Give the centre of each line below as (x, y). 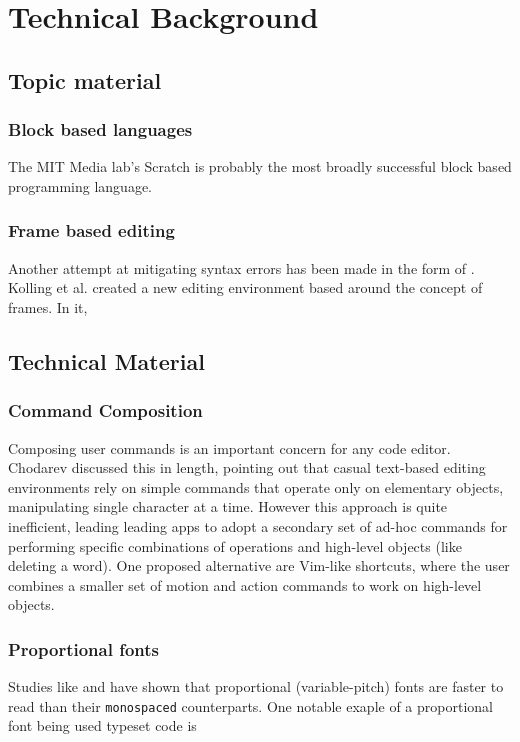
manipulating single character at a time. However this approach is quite (228, 506)
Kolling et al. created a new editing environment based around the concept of (245, 287)
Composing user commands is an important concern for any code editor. (229, 447)
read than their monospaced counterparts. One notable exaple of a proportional (250, 705)
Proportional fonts (83, 648)
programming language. (80, 185)
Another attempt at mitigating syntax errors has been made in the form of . (241, 267)
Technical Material (106, 360)
